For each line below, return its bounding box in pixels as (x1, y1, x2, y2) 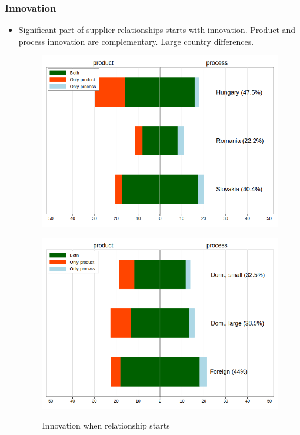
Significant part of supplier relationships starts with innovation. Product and (18, 24, 296, 36)
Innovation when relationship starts (42, 419, 170, 431)
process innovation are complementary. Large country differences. (18, 35, 254, 47)
